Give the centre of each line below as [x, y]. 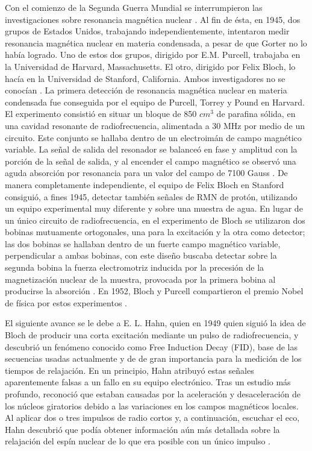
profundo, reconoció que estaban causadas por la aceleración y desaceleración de [153, 394]
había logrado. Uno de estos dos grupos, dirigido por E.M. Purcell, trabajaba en [153, 55]
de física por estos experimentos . [66, 302]
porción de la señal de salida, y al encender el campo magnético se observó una [151, 161]
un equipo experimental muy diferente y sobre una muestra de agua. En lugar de [154, 208]
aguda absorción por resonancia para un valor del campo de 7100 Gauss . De [146, 173]
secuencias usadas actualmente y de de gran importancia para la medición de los [153, 358]
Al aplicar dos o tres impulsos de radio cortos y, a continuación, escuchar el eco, [152, 418]
